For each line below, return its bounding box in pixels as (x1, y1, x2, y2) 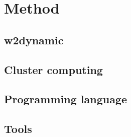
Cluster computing (4, 61, 103, 77)
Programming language (4, 91, 127, 107)
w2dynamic (4, 32, 64, 47)
